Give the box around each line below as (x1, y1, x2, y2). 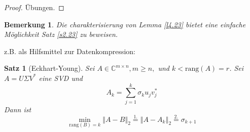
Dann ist (4, 104, 31, 114)
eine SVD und (39, 72, 83, 83)
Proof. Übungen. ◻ (4, 2, 64, 12)
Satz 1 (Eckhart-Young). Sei (4, 63, 95, 73)
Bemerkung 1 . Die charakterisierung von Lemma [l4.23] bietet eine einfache (4, 19, 246, 29)
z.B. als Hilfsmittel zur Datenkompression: (4, 46, 135, 56)
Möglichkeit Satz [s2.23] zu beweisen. (4, 29, 118, 39)
